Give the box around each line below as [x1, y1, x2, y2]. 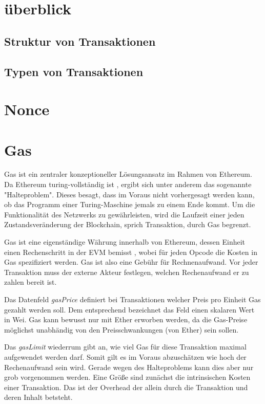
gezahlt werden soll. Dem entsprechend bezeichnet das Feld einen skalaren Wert [4, 304, 255, 315]
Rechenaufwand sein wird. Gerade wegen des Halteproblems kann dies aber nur [4, 361, 254, 372]
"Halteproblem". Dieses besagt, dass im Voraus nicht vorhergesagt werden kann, [4, 189, 255, 199]
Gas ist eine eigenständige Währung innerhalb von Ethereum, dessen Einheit [4, 236, 246, 247]
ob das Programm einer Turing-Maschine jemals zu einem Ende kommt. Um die [4, 199, 255, 210]
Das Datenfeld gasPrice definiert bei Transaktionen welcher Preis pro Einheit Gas [4, 293, 261, 304]
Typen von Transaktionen [4, 63, 144, 79]
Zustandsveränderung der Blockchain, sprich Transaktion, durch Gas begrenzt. [4, 219, 251, 230]
